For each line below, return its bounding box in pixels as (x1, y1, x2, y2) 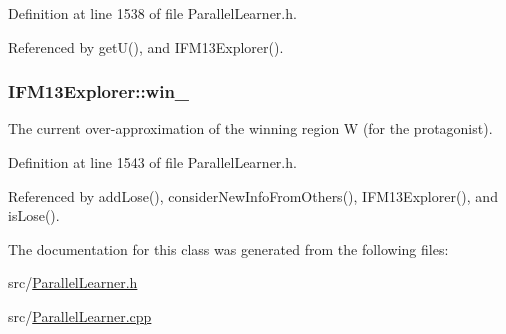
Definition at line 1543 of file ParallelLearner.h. (8, 152, 297, 172)
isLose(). (8, 205, 60, 226)
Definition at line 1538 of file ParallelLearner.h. (8, 3, 297, 23)
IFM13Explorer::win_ (8, 79, 190, 104)
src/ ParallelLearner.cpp (8, 305, 152, 326)
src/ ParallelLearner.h (8, 272, 138, 293)
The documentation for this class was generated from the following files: (8, 238, 449, 259)
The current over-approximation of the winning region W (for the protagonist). (8, 118, 493, 139)
